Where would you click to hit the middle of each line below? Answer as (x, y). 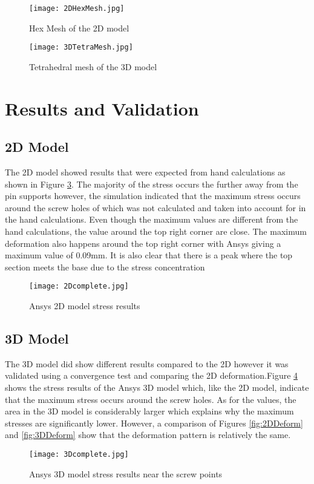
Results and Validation (102, 108)
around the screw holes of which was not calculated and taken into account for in (155, 207)
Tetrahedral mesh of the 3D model (93, 66)
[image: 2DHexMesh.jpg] (77, 8)
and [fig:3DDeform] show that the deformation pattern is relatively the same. (148, 435)
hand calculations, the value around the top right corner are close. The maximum (156, 231)
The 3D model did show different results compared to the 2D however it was (147, 363)
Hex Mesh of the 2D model (79, 28)
